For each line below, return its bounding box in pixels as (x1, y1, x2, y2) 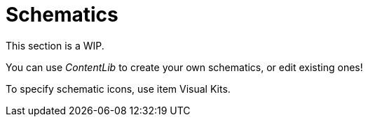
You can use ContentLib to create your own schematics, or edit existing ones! (6, 61, 363, 73)
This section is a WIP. (6, 39, 104, 52)
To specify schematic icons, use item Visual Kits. (6, 82, 231, 95)
